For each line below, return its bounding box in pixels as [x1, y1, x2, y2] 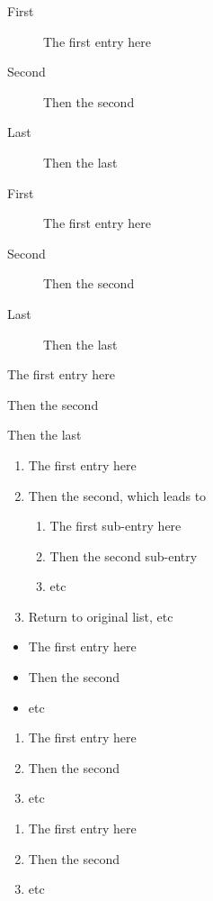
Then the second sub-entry [49, 546, 198, 565]
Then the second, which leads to [28, 486, 207, 505]
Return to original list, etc [28, 606, 173, 625]
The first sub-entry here [49, 516, 182, 535]
